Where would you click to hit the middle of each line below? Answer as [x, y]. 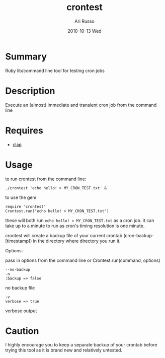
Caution [22, 331]
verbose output [21, 311]
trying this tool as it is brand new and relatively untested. [64, 350]
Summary [26, 56]
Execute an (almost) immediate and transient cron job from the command [81, 105]
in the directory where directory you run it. [77, 241]
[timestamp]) [19, 241]
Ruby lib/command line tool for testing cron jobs [55, 70]
